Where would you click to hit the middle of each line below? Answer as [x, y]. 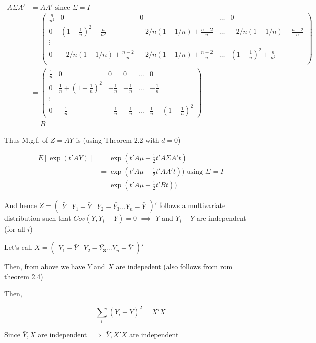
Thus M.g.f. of [26, 139]
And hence [20, 205]
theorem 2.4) [24, 276]
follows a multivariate [192, 205]
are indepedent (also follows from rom [174, 266]
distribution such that [38, 218]
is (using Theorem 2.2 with [118, 139]
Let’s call [18, 247]
